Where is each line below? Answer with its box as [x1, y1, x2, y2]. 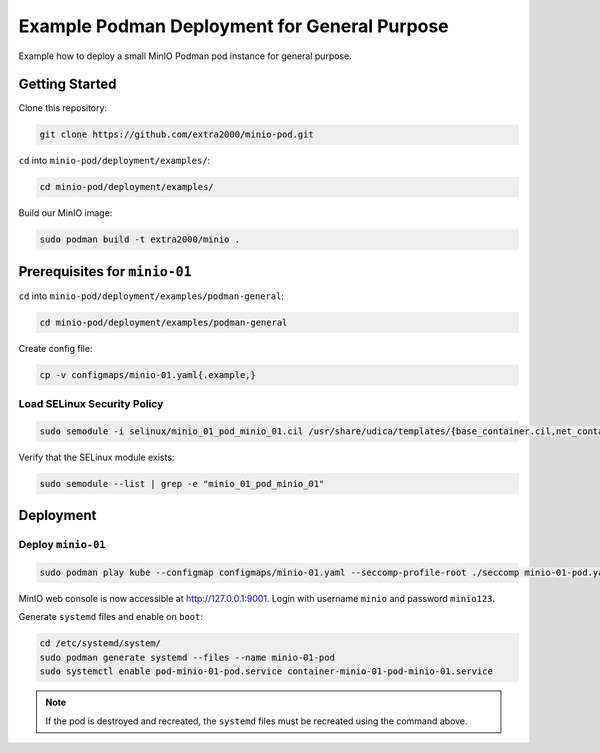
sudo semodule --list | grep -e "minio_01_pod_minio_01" [39, 478, 325, 489]
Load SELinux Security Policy [18, 397, 164, 411]
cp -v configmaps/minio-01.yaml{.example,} [39, 369, 257, 380]
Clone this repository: [18, 102, 108, 114]
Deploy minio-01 [18, 538, 106, 552]
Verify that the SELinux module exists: [18, 451, 175, 463]
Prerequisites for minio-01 [18, 263, 192, 280]
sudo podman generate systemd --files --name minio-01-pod [39, 651, 335, 663]
